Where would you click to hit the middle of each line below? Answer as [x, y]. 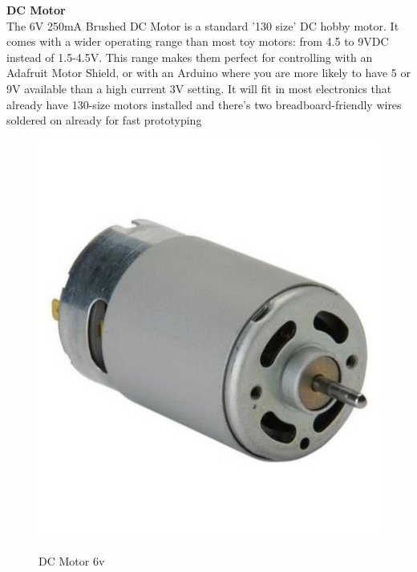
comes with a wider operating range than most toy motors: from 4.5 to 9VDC [198, 41]
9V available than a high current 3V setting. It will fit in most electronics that [199, 88]
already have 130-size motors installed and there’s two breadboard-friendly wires [204, 104]
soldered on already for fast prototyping [104, 120]
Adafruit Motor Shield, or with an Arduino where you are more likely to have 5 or [208, 73]
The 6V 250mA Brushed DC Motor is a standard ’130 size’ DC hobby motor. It [203, 25]
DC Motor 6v [72, 560]
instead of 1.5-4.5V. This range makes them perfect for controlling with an [190, 57]
